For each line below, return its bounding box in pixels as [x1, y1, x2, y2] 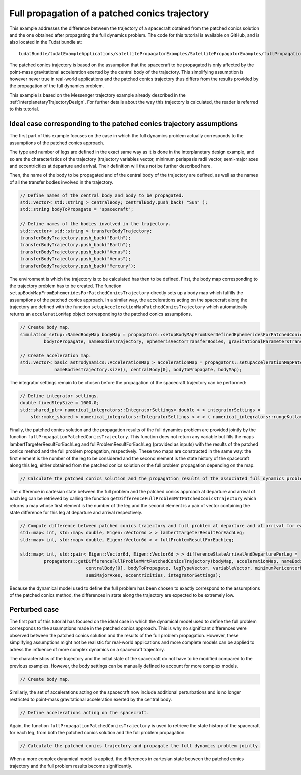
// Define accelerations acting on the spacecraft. [20, 710, 150, 715]
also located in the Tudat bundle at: [9, 39, 82, 45]
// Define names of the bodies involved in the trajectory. [20, 221, 171, 227]
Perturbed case [9, 605, 59, 614]
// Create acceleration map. [20, 353, 92, 359]
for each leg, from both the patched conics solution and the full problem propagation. [9, 730, 186, 736]
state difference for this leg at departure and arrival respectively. [9, 510, 143, 516]
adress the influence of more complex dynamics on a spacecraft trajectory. [9, 646, 165, 652]
